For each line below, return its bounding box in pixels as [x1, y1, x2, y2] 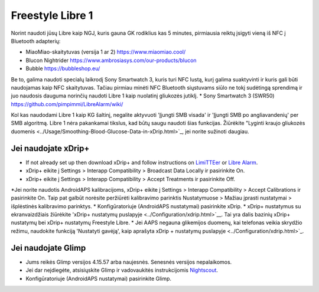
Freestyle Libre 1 [11, 9, 93, 22]
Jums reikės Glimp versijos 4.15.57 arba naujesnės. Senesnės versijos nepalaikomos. [25, 258, 232, 265]
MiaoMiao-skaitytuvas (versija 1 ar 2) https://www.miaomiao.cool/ [25, 48, 186, 55]
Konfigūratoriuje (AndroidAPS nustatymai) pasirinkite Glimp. [25, 275, 171, 282]
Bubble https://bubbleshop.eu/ [25, 65, 100, 72]
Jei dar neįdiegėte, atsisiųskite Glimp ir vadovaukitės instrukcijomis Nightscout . [25, 267, 219, 274]
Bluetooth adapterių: [11, 37, 61, 44]
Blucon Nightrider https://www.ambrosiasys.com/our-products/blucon [25, 57, 197, 64]
